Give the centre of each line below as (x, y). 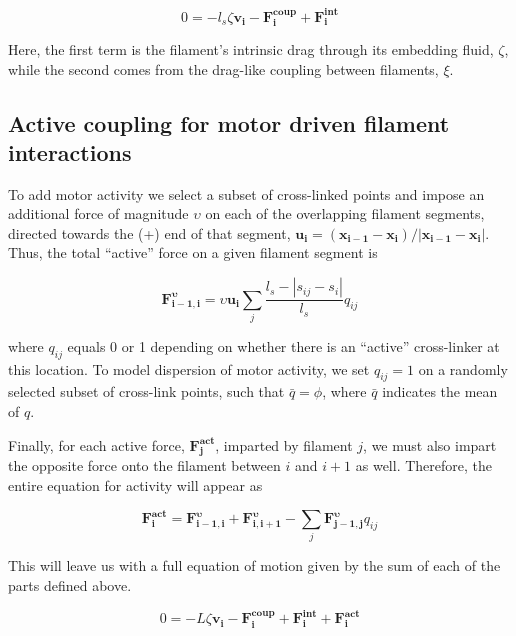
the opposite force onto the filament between (144, 465)
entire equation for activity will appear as (135, 485)
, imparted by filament (284, 444)
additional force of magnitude (98, 213)
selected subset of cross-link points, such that (146, 391)
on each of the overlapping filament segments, (345, 213)
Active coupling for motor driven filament (229, 122)
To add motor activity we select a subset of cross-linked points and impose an (246, 193)
